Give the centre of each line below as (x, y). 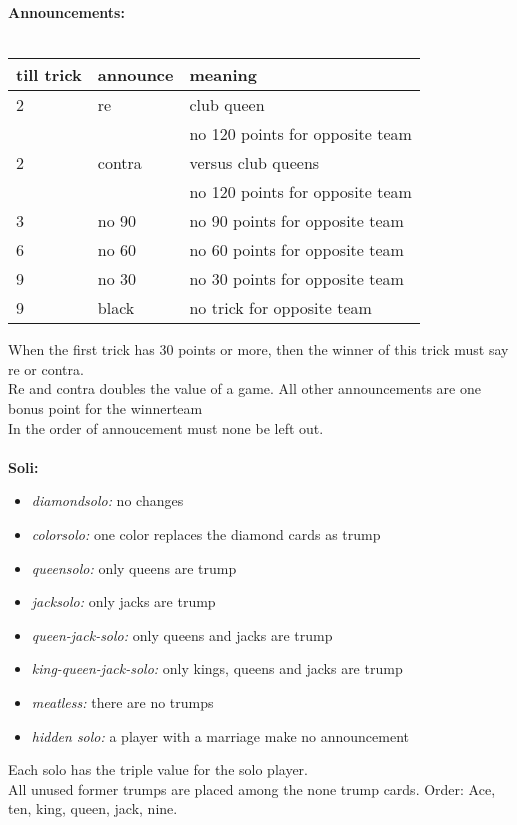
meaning (223, 75)
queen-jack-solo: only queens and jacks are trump (182, 634)
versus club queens (254, 163)
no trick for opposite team (280, 308)
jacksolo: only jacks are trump (123, 601)
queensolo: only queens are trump (134, 567)
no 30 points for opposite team (296, 279)
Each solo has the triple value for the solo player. (158, 769)
